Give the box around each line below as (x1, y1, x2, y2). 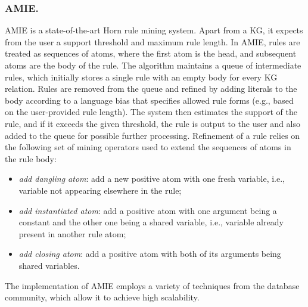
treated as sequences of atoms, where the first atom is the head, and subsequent (5, 47, 297, 60)
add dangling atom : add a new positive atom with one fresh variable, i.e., (18, 172, 285, 185)
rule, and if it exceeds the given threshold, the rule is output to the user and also (5, 117, 300, 129)
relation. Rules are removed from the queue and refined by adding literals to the (5, 82, 297, 95)
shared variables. (18, 259, 80, 271)
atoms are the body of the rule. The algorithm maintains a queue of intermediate (5, 59, 301, 71)
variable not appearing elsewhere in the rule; (18, 184, 182, 196)
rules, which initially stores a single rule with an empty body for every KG (5, 70, 278, 83)
